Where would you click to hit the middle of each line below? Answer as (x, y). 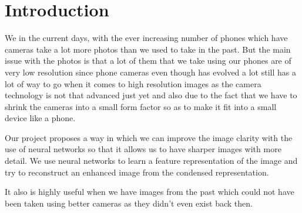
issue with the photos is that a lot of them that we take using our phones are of (148, 61)
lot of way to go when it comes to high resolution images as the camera (133, 83)
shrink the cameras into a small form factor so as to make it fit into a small (141, 106)
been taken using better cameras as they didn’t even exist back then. (129, 203)
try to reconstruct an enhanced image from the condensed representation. (137, 172)
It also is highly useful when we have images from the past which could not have (150, 192)
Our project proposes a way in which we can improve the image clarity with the (149, 137)
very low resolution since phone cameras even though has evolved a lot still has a (150, 72)
